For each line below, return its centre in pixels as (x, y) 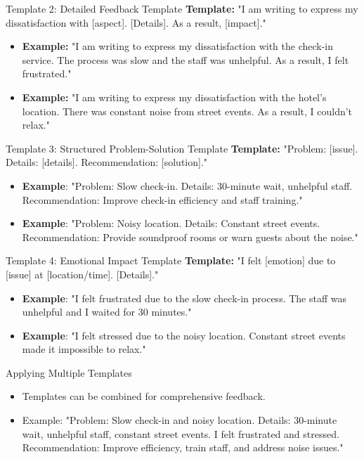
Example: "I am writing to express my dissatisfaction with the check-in (178, 46)
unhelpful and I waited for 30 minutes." (107, 312)
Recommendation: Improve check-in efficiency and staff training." (162, 199)
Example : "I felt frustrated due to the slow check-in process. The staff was (184, 298)
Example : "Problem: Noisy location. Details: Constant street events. (171, 223)
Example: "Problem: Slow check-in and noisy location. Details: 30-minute (180, 420)
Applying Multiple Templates (69, 372)
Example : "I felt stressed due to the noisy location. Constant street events (184, 335)
